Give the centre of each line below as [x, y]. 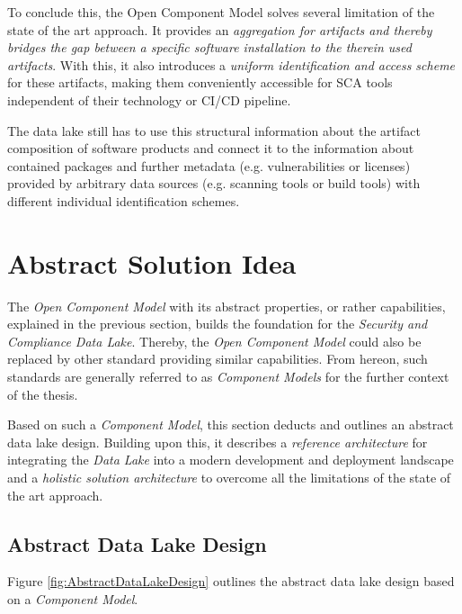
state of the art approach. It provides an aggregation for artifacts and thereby [220, 29]
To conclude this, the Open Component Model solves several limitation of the [221, 12]
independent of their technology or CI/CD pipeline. [149, 99]
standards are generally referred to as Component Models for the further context [228, 377]
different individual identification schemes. [124, 200]
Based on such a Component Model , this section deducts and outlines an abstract [231, 424]
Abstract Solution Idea [152, 262]
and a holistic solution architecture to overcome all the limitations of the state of [229, 477]
